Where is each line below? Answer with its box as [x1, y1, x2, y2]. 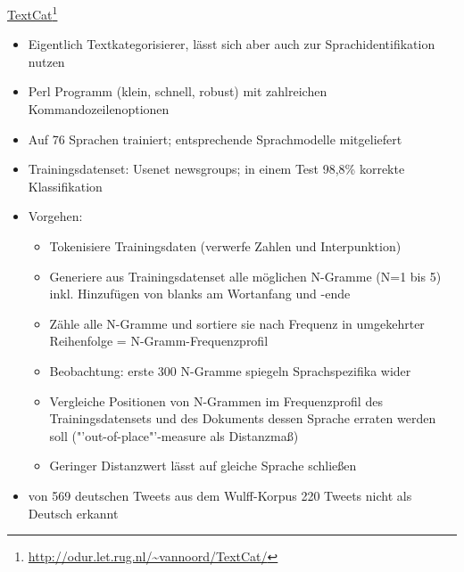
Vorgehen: [28, 207, 83, 225]
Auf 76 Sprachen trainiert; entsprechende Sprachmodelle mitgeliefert [28, 129, 402, 148]
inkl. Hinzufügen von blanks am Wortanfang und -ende [49, 284, 351, 303]
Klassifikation [28, 176, 103, 195]
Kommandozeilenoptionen [28, 100, 170, 118]
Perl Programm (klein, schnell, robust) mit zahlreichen [28, 82, 327, 101]
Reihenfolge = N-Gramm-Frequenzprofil [49, 331, 269, 350]
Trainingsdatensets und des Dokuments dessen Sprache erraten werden [49, 409, 436, 428]
